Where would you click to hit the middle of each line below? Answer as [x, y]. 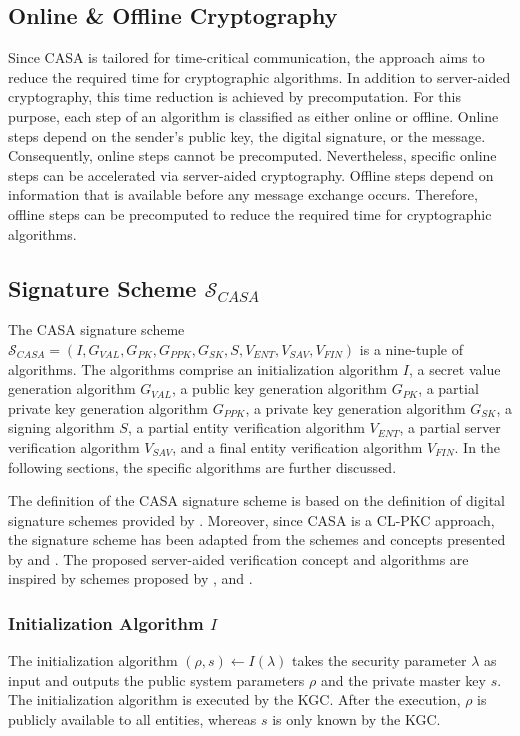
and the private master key [403, 679]
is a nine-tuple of [411, 348]
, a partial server [450, 427]
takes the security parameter [379, 660]
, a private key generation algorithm [355, 407]
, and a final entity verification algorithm [297, 446]
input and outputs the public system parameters [156, 679]
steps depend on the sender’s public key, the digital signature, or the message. [247, 135]
